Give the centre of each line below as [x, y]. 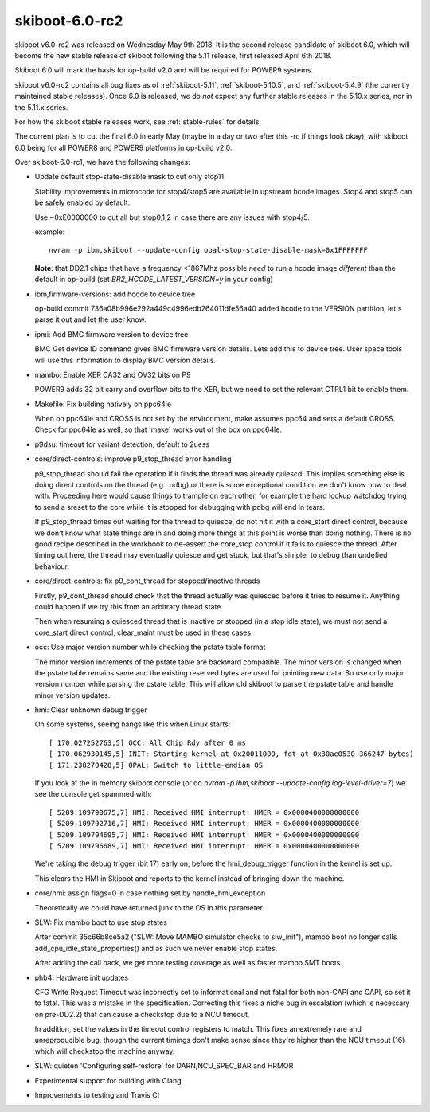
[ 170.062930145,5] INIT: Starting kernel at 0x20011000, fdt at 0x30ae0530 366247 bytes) [231, 754]
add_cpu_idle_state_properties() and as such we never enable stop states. [156, 948]
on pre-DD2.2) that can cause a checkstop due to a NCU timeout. [142, 1014]
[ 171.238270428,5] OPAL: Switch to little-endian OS [156, 765]
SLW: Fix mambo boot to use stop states [101, 922]
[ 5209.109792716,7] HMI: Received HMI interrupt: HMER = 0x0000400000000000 [204, 824]
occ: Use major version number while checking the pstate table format [150, 647]
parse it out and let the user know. [90, 319]
